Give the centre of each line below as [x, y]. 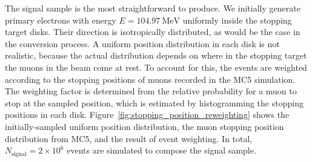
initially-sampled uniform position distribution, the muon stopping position [144, 126]
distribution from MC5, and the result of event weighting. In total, [129, 138]
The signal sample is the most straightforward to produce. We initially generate [153, 8]
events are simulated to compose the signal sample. [161, 150]
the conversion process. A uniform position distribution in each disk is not [142, 43]
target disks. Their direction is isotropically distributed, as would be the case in [153, 32]
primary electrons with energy [61, 20]
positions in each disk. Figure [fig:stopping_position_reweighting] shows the [147, 115]
